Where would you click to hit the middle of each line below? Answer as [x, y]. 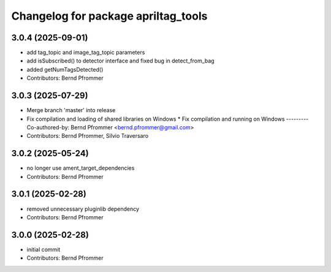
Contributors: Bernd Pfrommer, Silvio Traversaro [88, 136]
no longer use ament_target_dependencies [81, 168]
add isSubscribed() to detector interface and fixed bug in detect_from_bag [120, 61]
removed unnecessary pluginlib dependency [83, 209]
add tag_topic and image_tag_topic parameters [86, 53]
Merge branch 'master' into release [71, 110]
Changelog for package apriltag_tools [109, 16]
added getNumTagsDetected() [65, 69]
